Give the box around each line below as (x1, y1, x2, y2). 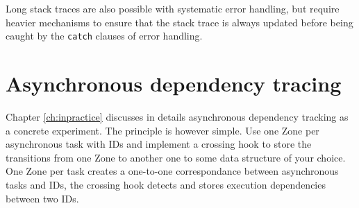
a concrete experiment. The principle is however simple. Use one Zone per (6, 123, 319, 137)
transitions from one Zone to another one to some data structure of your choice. (6, 150, 346, 164)
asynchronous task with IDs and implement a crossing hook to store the (6, 137, 312, 151)
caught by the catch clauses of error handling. (6, 28, 203, 43)
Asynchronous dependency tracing (6, 69, 342, 98)
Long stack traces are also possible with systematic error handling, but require (6, 1, 340, 15)
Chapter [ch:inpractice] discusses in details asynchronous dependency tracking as (6, 109, 349, 123)
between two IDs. (6, 191, 79, 205)
